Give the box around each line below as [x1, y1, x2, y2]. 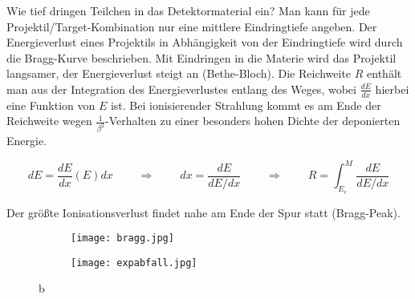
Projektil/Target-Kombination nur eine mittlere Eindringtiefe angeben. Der [6, 18, 377, 34]
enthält [367, 65, 402, 82]
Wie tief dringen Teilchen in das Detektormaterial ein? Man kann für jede [6, 2, 370, 18]
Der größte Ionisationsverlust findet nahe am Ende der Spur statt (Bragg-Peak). [6, 204, 401, 220]
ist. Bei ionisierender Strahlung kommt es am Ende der [110, 96, 381, 113]
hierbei [375, 80, 409, 97]
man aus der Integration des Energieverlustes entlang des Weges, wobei [6, 80, 356, 97]
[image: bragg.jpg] [71, 232, 174, 244]
